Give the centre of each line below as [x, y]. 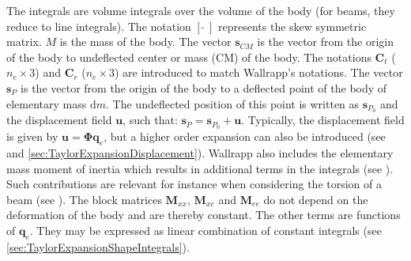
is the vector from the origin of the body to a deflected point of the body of [204, 87]
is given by [32, 136]
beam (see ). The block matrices [84, 199]
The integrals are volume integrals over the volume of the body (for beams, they [201, 10]
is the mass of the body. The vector [145, 42]
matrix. [24, 42]
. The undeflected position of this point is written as [233, 103]
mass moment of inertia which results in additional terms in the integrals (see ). [200, 168]
